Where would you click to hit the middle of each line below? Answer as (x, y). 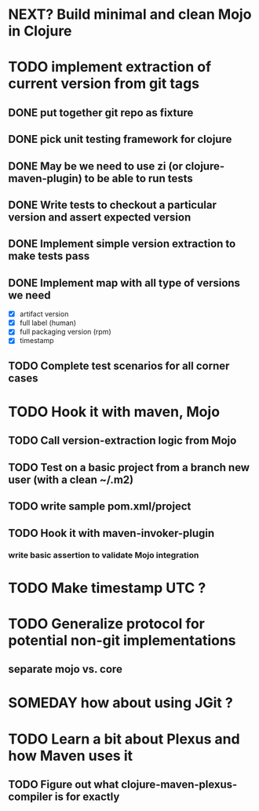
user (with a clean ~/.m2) (71, 479)
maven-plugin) (45, 178)
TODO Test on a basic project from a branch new (129, 468)
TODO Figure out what (64, 784)
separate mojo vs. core (66, 669)
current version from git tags (104, 84)
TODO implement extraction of (110, 67)
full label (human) (48, 323)
